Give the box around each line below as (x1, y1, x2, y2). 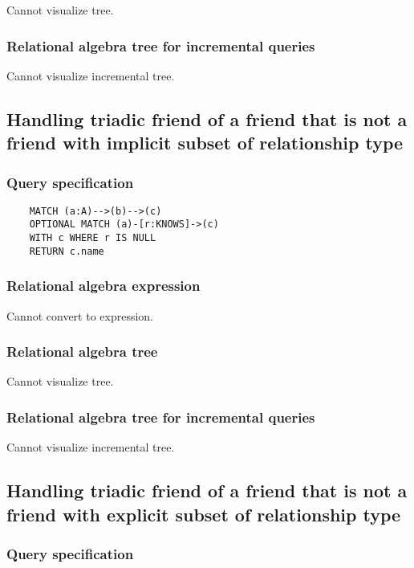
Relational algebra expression (6, 276, 201, 296)
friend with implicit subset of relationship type (6, 130, 404, 155)
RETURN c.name (29, 245, 104, 257)
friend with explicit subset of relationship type (6, 501, 401, 526)
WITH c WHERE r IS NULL (29, 232, 156, 244)
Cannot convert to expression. (6, 307, 154, 324)
